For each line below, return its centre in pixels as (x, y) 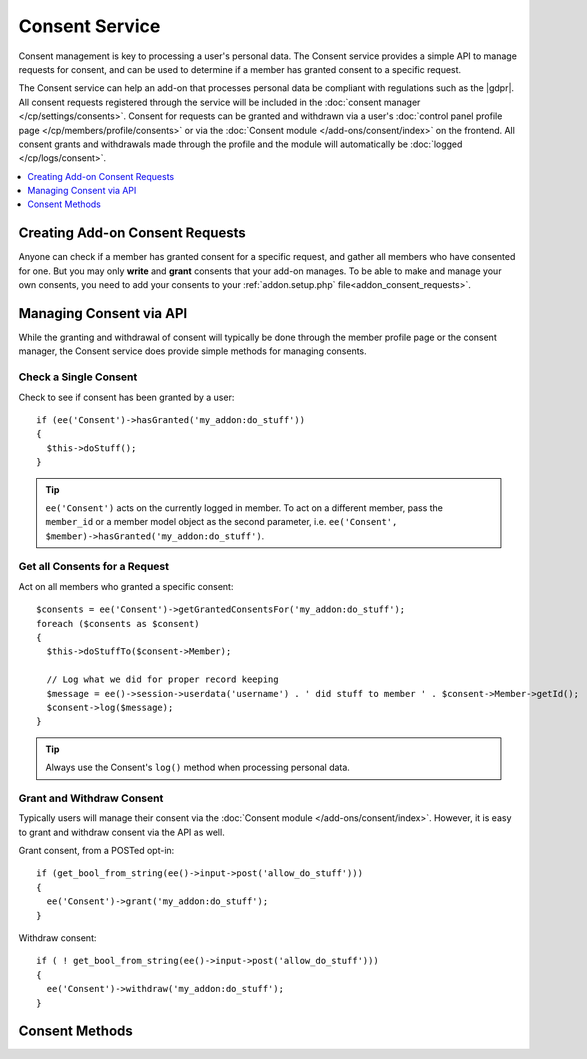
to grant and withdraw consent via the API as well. (121, 832)
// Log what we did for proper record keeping (162, 679)
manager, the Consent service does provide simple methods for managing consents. (192, 351)
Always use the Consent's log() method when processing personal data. (197, 767)
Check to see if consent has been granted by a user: (126, 397)
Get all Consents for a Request (94, 567)
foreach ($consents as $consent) (118, 623)
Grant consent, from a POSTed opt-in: (96, 851)
